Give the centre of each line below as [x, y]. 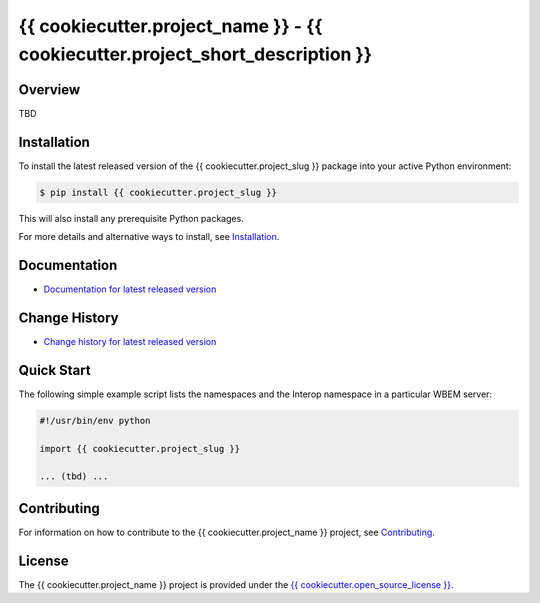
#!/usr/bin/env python [95, 420]
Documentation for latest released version [130, 289]
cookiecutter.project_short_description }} [195, 54]
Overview [49, 89]
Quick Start [54, 370]
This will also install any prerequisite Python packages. [131, 218]
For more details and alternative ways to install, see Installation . [149, 237]
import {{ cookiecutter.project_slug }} [139, 448]
